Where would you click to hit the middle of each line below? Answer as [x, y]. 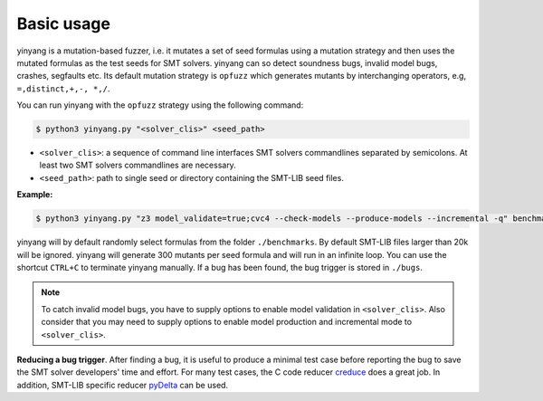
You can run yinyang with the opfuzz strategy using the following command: [160, 105]
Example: [35, 195]
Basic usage [63, 24]
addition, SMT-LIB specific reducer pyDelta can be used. [123, 385]
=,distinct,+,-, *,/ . [63, 88]
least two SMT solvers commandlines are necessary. [138, 165]
